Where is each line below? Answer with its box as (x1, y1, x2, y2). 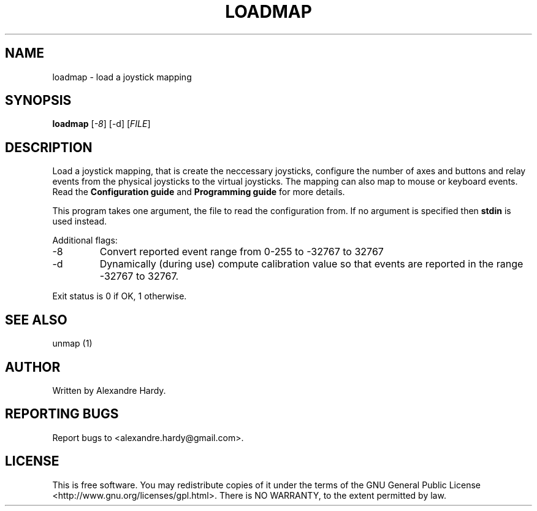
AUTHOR (5, 359, 61, 375)
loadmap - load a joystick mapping (52, 71, 192, 82)
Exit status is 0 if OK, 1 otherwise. (52, 291, 187, 302)
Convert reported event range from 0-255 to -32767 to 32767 (99, 245, 384, 258)
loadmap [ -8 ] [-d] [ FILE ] (52, 118, 151, 129)
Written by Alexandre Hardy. (52, 385, 166, 396)
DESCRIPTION (5, 139, 93, 155)
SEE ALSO (5, 312, 67, 328)
